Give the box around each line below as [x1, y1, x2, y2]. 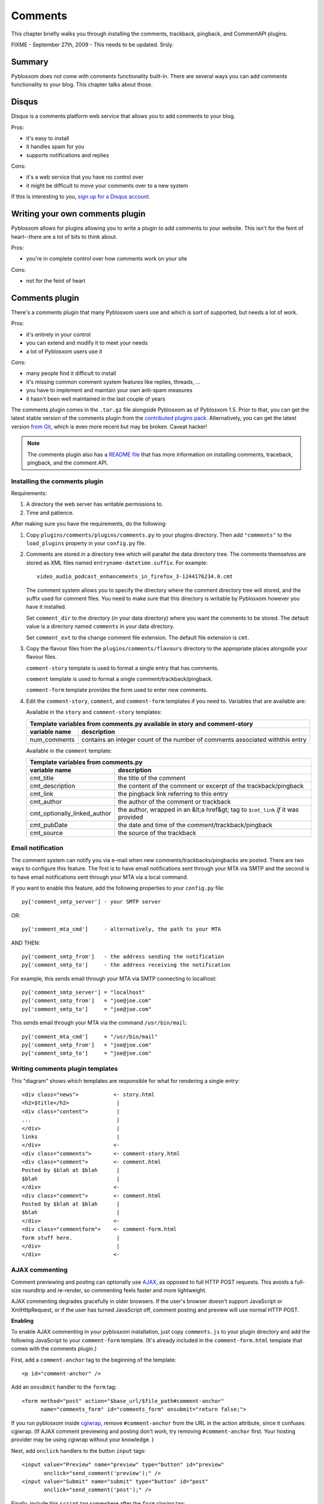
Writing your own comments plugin [11, 209, 146, 219]
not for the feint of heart [26, 277, 86, 285]
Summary [11, 57, 49, 67]
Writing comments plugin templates [11, 1065, 118, 1073]
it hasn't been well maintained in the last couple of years [26, 395, 166, 402]
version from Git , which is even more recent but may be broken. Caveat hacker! [11, 423, 208, 430]
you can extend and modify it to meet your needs [26, 339, 148, 347]
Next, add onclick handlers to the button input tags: [11, 1447, 146, 1454]
